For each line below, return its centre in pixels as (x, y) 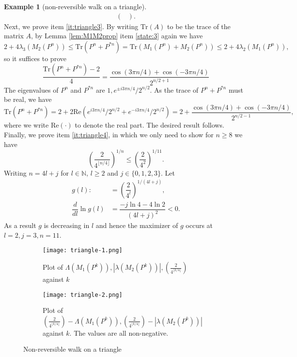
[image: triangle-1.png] (83, 251)
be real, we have (28, 99)
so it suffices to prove (35, 58)
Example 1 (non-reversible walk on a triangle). (75, 6)
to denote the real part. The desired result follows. (149, 125)
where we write (26, 125)
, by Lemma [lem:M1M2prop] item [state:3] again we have (117, 36)
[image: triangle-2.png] (83, 295)
